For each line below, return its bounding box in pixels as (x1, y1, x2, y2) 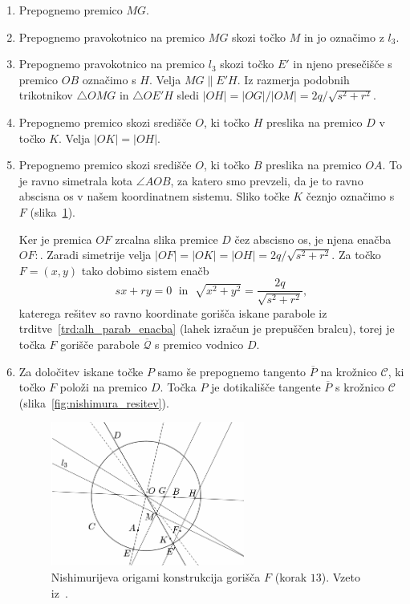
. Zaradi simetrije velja (39, 246, 152, 263)
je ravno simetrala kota (18, 172, 133, 188)
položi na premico (59, 379, 148, 395)
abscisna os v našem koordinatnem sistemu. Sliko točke (18, 188, 290, 205)
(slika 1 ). (30, 203, 75, 220)
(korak (274, 568, 307, 585)
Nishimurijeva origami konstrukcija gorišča (51, 568, 261, 585)
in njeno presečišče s (293, 55, 392, 72)
